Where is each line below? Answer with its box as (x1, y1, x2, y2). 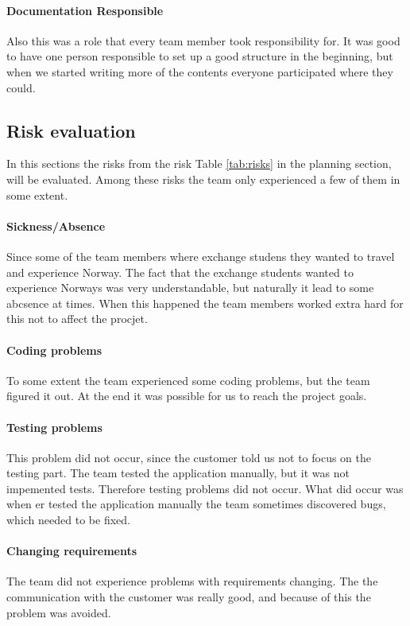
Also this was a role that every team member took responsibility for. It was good (6, 32, 400, 49)
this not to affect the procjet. (6, 310, 148, 327)
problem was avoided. (6, 604, 111, 620)
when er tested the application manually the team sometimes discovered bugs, (6, 496, 386, 512)
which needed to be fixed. (6, 511, 130, 528)
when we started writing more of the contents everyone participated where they (6, 63, 393, 80)
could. (6, 79, 36, 95)
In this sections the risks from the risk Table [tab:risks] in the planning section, (6, 155, 392, 172)
